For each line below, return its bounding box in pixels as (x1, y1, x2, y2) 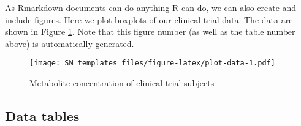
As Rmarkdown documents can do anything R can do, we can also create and (5, 1, 297, 13)
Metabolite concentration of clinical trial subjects (29, 76, 215, 89)
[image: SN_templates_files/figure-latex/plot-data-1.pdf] (29, 59, 275, 68)
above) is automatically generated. (5, 37, 134, 50)
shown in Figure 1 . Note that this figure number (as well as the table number (5, 25, 295, 38)
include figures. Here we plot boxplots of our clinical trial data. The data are (5, 13, 293, 26)
